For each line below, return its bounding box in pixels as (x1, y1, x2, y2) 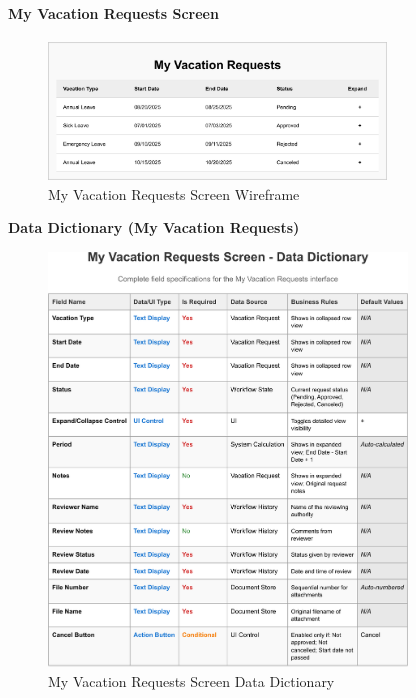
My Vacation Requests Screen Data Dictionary (48, 670, 335, 691)
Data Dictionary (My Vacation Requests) (8, 217, 300, 238)
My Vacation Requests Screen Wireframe (48, 183, 300, 204)
